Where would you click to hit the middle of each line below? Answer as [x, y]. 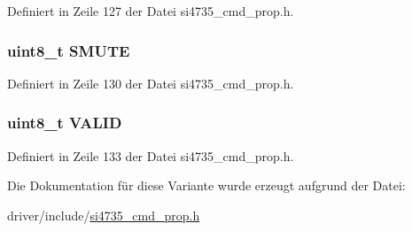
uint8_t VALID [65, 123]
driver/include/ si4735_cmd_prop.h [104, 215]
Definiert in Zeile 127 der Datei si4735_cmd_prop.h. [151, 11]
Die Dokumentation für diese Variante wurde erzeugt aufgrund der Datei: [206, 185]
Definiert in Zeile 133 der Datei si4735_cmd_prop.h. [151, 155]
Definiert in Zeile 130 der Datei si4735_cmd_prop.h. [151, 83]
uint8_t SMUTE [69, 50]
